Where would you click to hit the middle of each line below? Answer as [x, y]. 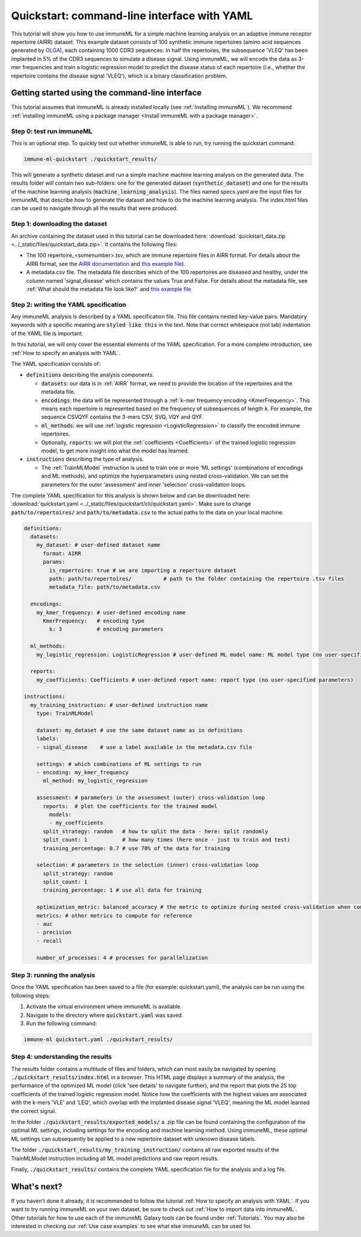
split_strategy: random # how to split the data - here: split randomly [156, 831]
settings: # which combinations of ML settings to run [119, 764]
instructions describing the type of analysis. [85, 459]
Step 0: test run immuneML [52, 131]
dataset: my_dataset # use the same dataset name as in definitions [140, 730]
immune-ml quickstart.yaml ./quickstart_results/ [98, 1039]
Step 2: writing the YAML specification [69, 304]
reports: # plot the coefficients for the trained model [130, 806]
